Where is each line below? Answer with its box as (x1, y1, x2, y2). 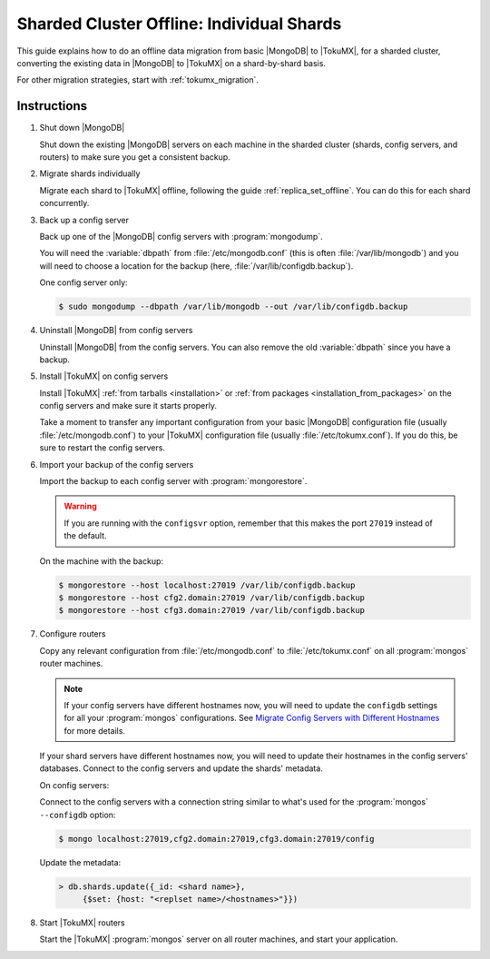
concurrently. (39, 198, 90, 209)
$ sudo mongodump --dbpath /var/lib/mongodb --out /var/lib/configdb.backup (58, 302, 408, 312)
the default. (64, 530, 108, 541)
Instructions (16, 98, 88, 114)
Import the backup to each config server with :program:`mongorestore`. (39, 476, 308, 487)
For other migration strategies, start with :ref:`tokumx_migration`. (16, 74, 259, 85)
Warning (64, 500, 97, 512)
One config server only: (39, 277, 128, 288)
